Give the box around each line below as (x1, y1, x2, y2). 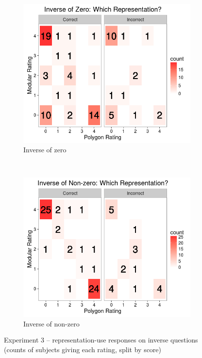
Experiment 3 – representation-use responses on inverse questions (4, 335, 198, 345)
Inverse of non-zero (23, 318, 80, 328)
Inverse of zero (23, 145, 67, 155)
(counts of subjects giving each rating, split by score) (4, 344, 162, 354)
